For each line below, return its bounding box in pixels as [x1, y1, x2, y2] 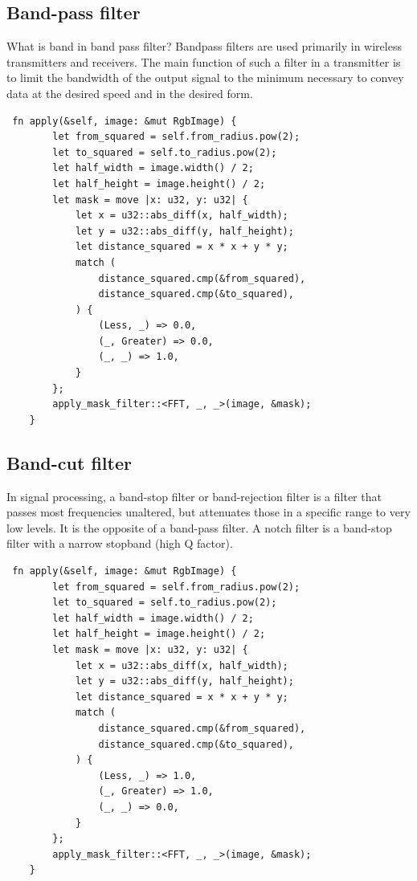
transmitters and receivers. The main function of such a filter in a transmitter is [6, 53, 401, 70]
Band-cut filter [6, 450, 132, 475]
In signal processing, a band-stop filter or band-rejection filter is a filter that [6, 487, 382, 504]
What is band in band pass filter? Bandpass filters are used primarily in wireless [6, 38, 402, 55]
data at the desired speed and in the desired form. [6, 84, 253, 101]
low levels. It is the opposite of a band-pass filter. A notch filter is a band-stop [6, 519, 392, 536]
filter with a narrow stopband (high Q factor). [6, 535, 233, 552]
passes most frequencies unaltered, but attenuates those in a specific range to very [6, 504, 411, 520]
